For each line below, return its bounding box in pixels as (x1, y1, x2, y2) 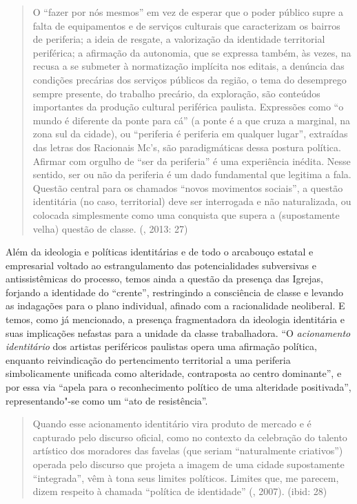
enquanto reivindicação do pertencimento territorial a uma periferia (6, 352, 291, 367)
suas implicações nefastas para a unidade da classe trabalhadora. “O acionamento (6, 325, 351, 340)
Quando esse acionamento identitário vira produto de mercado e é (32, 416, 312, 431)
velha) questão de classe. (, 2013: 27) (32, 221, 188, 235)
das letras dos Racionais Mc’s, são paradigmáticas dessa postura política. (32, 139, 341, 154)
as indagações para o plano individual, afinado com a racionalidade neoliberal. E (6, 298, 345, 313)
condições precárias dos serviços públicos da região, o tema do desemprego (32, 72, 347, 86)
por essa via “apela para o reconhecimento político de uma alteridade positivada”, (6, 380, 351, 394)
